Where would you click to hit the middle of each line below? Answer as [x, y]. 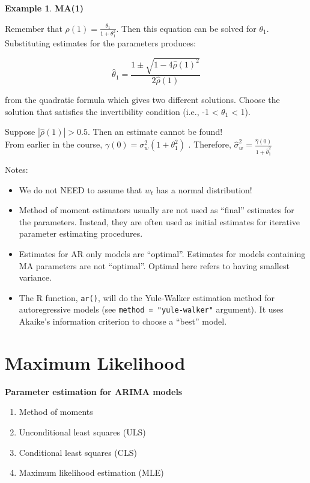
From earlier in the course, [54, 144]
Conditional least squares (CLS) [78, 452]
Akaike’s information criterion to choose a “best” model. [123, 321]
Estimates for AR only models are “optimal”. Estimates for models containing [162, 254]
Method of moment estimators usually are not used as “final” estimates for [157, 210]
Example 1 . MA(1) [44, 8]
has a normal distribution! [204, 189]
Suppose [20, 132]
